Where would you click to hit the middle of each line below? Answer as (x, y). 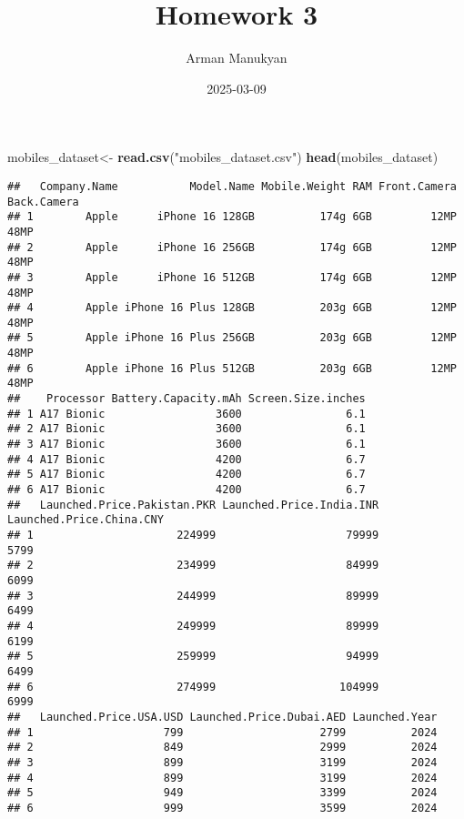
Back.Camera (43, 202)
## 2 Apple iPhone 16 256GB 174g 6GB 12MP (232, 247)
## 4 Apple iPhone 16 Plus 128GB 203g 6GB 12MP (232, 308)
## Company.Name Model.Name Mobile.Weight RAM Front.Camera (232, 186)
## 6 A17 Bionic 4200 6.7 (187, 490)
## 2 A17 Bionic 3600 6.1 (187, 429)
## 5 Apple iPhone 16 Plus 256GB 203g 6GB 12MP (232, 338)
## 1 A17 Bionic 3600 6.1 (187, 414)
